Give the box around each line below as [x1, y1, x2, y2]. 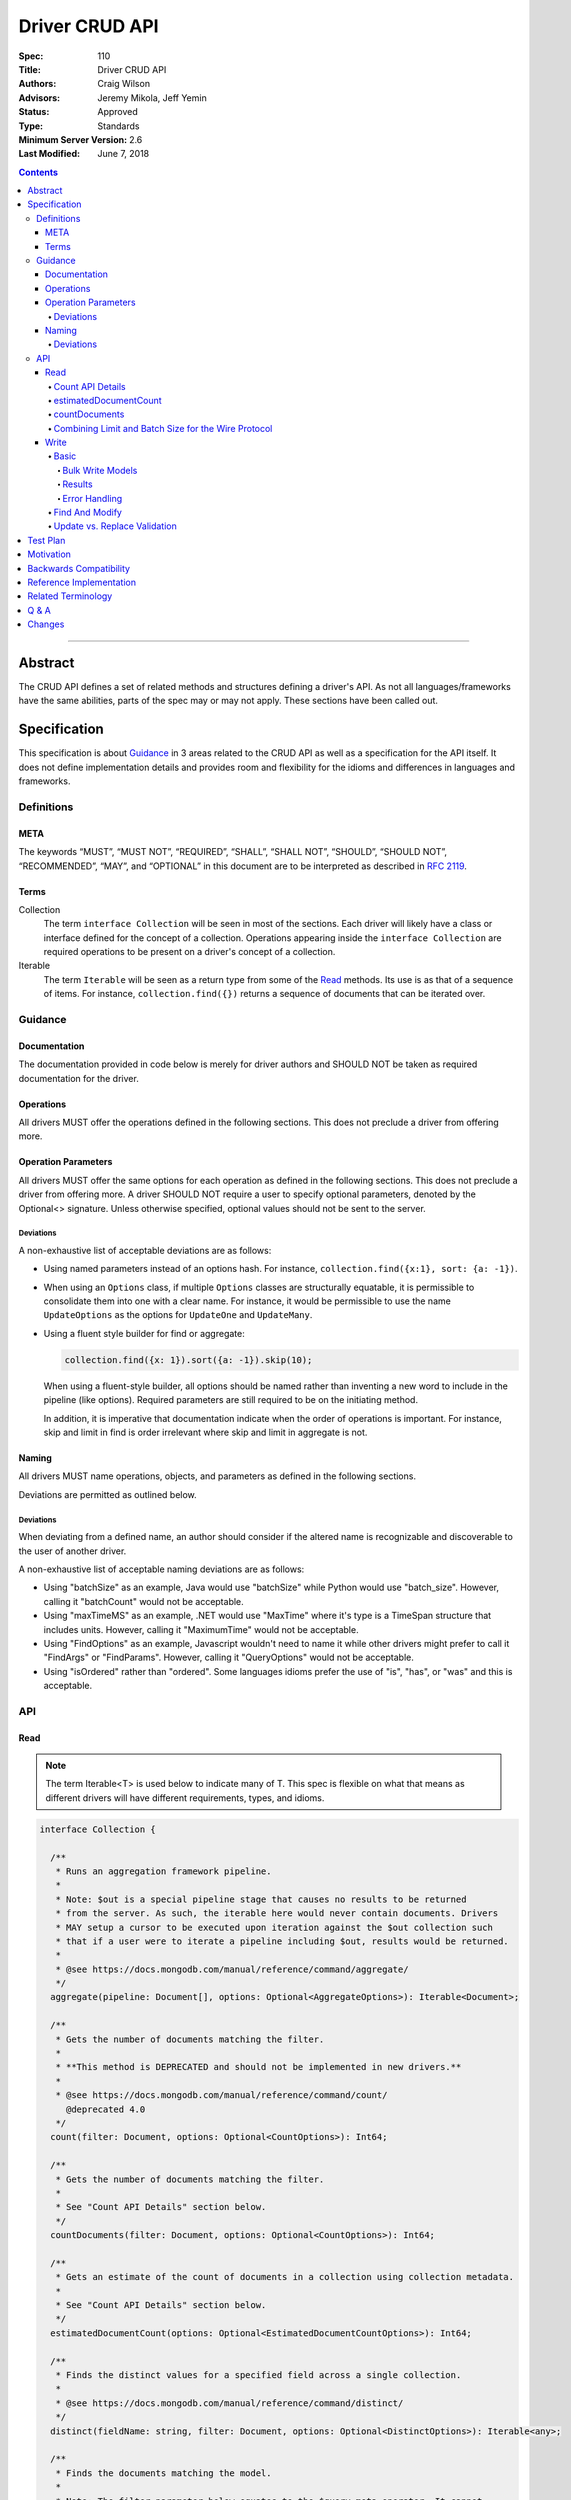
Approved [97, 106, 139, 118]
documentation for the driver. [18, 1072, 139, 1084]
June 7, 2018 [97, 148, 150, 160]
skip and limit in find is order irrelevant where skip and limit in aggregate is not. [43, 1426, 368, 1438]
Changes [27, 618, 65, 630]
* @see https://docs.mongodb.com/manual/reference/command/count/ [55, 2090, 388, 2101]
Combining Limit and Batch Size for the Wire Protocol [53, 422, 273, 434]
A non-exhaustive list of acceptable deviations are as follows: [18, 1244, 272, 1256]
